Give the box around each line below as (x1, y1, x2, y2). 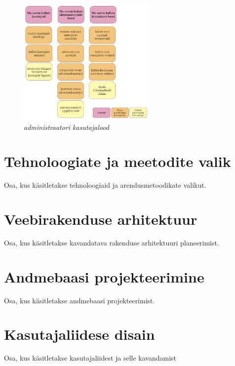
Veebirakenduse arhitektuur (4, 208, 197, 229)
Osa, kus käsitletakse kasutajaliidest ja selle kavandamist (4, 353, 177, 363)
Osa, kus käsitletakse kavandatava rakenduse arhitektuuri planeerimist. (4, 237, 219, 247)
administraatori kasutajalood (24, 122, 109, 132)
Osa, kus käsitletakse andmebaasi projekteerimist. (4, 295, 155, 305)
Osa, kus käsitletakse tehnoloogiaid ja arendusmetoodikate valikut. (4, 180, 206, 190)
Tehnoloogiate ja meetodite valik (4, 151, 231, 171)
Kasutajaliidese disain (4, 324, 155, 344)
